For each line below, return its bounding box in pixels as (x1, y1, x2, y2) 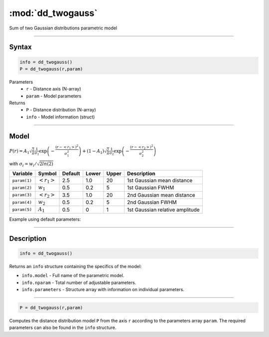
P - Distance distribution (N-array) (26, 107, 97, 113)
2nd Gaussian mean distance (127, 191, 195, 198)
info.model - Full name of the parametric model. (21, 273, 125, 279)
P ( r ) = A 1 (9, 148, 30, 155)
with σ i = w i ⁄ (9, 160, 36, 168)
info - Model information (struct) (26, 114, 95, 120)
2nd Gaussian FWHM (127, 199, 177, 206)
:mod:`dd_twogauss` (9, 7, 98, 18)
